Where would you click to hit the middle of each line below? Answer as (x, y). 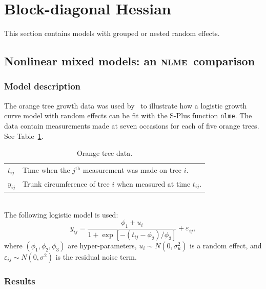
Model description (43, 86)
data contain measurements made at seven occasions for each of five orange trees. (132, 125)
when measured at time (154, 183)
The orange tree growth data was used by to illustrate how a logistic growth (126, 105)
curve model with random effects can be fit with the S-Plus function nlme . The (128, 115)
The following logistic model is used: (61, 214)
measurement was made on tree (132, 170)
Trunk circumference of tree (66, 183)
